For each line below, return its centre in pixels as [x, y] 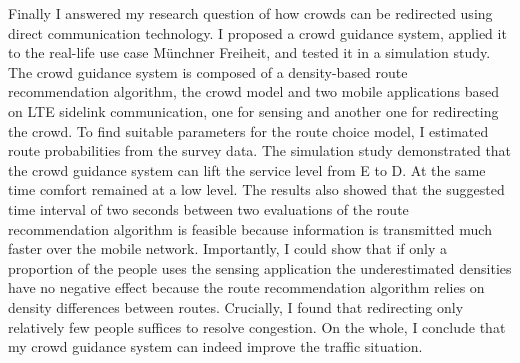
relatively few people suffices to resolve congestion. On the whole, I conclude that [257, 326]
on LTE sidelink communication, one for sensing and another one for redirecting [253, 110]
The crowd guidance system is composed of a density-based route [208, 71]
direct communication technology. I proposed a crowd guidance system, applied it [257, 32]
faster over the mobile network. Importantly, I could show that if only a [227, 248]
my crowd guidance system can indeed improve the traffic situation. [215, 346]
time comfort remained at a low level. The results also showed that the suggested [256, 189]
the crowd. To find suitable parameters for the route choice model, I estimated [248, 130]
